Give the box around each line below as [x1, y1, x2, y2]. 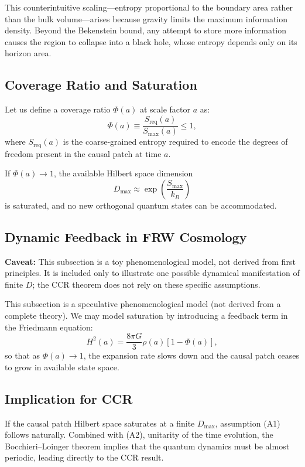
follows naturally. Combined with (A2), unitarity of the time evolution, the [5, 428, 273, 441]
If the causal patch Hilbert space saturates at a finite [5, 417, 195, 429]
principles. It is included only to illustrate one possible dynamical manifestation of [5, 267, 300, 279]
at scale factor [139, 103, 190, 115]
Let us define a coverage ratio [5, 103, 111, 115]
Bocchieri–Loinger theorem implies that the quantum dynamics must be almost [5, 439, 290, 452]
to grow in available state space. [5, 360, 119, 373]
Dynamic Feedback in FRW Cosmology [5, 227, 247, 246]
